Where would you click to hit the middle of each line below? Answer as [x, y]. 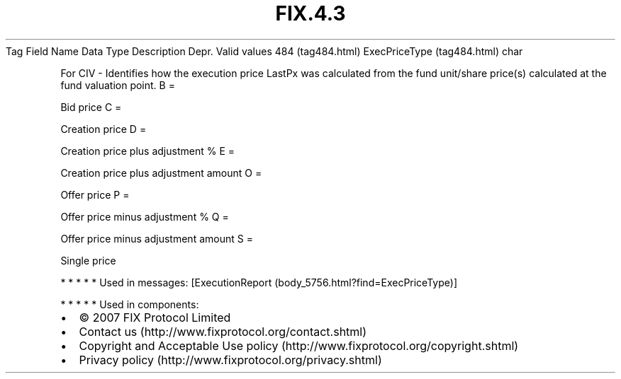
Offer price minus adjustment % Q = [145, 216]
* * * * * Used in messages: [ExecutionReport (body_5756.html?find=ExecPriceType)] [259, 282]
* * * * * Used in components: [130, 304]
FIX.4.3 [310, 13]
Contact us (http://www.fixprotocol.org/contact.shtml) [223, 331]
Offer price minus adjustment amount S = [157, 238]
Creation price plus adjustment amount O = [161, 173]
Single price [88, 260]
